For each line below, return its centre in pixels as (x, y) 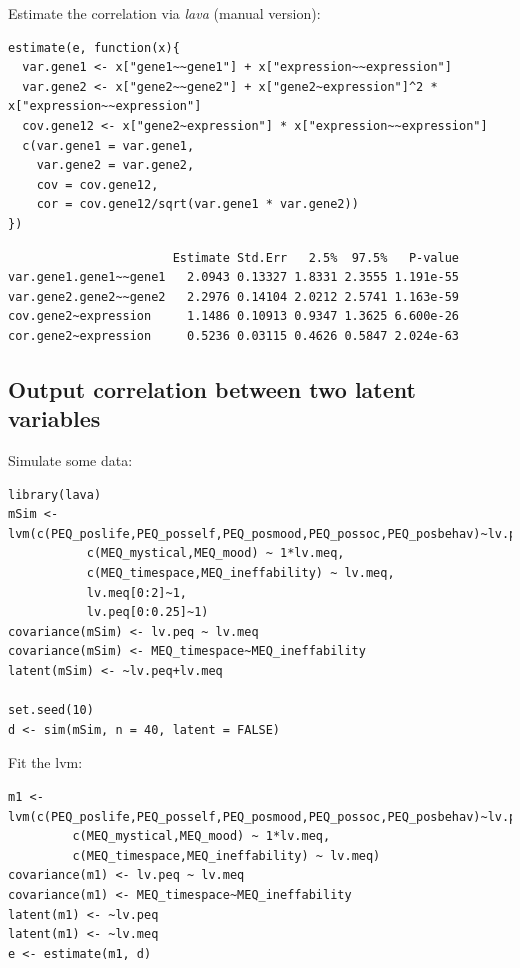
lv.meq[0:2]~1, (136, 592)
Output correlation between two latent (212, 388)
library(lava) (55, 494)
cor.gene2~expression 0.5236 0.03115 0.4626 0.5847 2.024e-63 (234, 335)
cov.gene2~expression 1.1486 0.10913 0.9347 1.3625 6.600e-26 (234, 316)
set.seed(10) (51, 710)
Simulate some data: (70, 460)
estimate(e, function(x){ (94, 47)
